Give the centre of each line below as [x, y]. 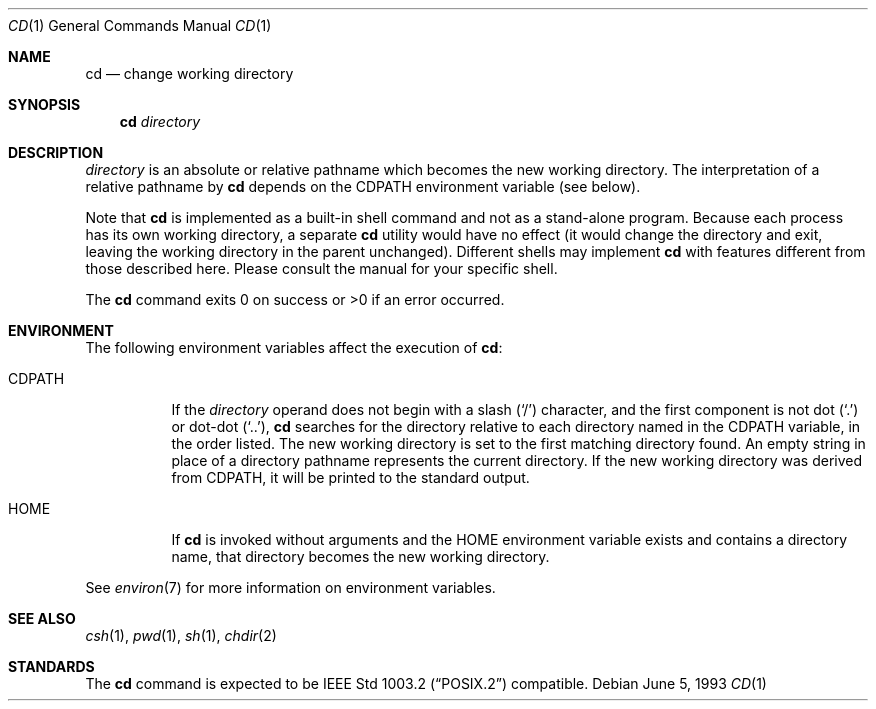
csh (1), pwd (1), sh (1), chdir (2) [181, 635]
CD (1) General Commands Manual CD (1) [140, 25]
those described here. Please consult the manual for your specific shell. [321, 268]
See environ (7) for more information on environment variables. [290, 587]
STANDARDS [51, 666]
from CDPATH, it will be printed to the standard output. [350, 477]
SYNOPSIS [44, 104]
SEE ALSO [42, 618]
